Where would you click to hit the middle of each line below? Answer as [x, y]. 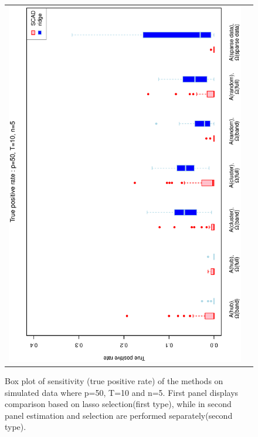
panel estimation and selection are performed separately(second [119, 415]
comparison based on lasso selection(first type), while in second [118, 404]
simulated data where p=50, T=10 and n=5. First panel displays [122, 392]
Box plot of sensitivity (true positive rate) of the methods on [114, 381]
